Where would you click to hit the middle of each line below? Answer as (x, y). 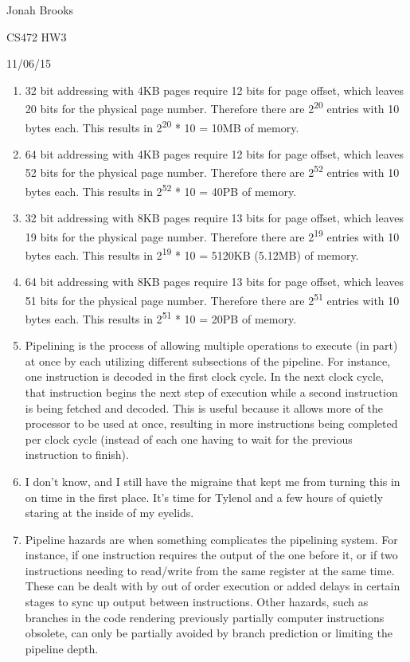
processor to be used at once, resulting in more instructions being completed (211, 423)
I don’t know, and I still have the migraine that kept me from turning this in (213, 481)
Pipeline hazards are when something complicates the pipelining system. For (211, 539)
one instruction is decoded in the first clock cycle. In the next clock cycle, (205, 376)
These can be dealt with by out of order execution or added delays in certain (213, 586)
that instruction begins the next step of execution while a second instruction (211, 392)
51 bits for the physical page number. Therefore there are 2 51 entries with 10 (212, 299)
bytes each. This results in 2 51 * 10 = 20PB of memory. (161, 317)
